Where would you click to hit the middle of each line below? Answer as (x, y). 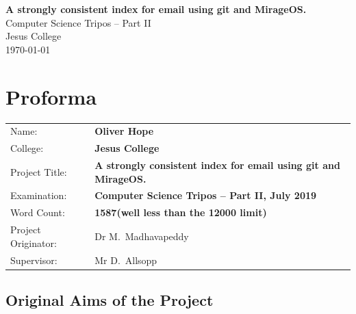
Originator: (34, 243)
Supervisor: (34, 260)
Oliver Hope (124, 131)
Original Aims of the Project (110, 299)
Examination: (39, 195)
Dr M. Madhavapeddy (142, 236)
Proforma (51, 96)
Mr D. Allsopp (126, 260)
